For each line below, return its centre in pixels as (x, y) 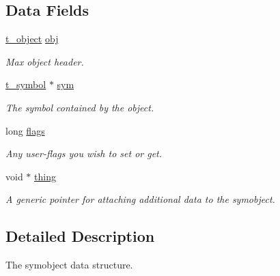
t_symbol (26, 84)
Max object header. (45, 61)
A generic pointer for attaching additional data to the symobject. (140, 199)
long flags (25, 130)
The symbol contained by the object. (80, 107)
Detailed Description (80, 236)
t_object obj (32, 39)
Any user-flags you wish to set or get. (84, 153)
